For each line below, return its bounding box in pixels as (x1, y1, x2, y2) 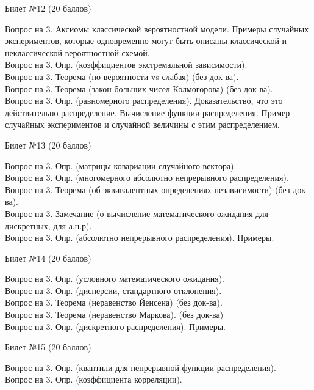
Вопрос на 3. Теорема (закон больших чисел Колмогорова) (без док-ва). (5, 82, 273, 95)
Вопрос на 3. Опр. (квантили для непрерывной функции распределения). (5, 361, 276, 373)
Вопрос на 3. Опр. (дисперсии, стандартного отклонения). (5, 284, 222, 296)
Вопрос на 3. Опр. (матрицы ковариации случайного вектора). (5, 159, 237, 172)
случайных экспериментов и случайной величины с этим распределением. (5, 118, 280, 131)
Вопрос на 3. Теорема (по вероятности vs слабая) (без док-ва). (5, 70, 239, 83)
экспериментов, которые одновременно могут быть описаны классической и (5, 34, 287, 47)
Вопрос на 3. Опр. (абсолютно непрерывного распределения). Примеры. (5, 231, 274, 244)
